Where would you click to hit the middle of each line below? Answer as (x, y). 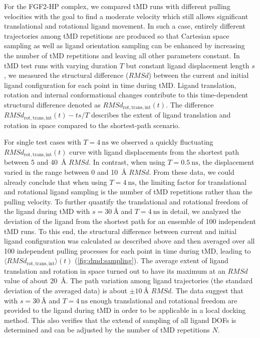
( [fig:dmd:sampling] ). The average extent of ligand (152, 260)
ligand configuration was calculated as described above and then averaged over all (129, 241)
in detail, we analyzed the (201, 211)
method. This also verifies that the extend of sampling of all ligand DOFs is (120, 320)
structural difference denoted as (52, 104)
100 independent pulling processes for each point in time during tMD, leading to (127, 250)
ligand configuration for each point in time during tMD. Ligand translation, (120, 85)
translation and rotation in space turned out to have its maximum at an (115, 270)
